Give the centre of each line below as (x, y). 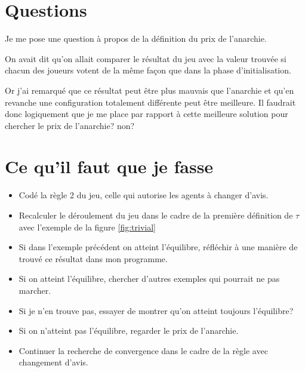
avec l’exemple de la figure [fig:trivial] (87, 227)
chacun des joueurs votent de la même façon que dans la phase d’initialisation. (148, 70)
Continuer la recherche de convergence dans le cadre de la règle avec (143, 350)
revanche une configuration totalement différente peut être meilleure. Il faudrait (150, 102)
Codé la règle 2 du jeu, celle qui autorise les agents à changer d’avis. (144, 195)
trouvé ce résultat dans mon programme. (93, 258)
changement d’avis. (53, 362)
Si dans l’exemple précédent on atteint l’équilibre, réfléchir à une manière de (158, 247)
